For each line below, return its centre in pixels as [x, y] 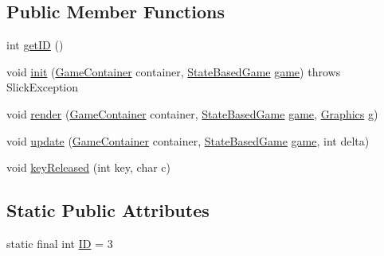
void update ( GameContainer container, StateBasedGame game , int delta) [188, 140]
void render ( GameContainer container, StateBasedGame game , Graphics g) [192, 113]
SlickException [43, 87]
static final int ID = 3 [60, 243]
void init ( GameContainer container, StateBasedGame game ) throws [174, 71]
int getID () [35, 45]
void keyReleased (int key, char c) [89, 167]
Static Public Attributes [108, 210]
